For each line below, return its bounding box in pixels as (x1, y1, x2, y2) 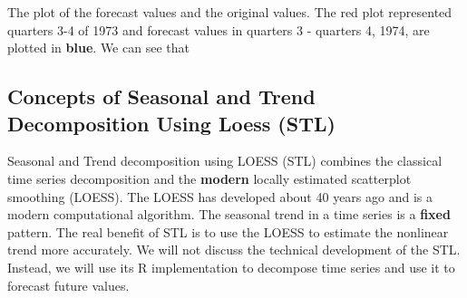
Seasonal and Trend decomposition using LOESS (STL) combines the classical (7, 151, 443, 170)
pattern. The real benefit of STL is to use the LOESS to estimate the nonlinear (7, 222, 449, 241)
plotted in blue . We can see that (7, 38, 190, 57)
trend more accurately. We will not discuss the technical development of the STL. (7, 240, 461, 259)
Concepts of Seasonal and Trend (7, 82, 316, 111)
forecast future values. (7, 275, 130, 294)
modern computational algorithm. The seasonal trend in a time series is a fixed (7, 205, 451, 224)
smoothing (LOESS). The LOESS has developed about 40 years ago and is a (7, 187, 433, 206)
